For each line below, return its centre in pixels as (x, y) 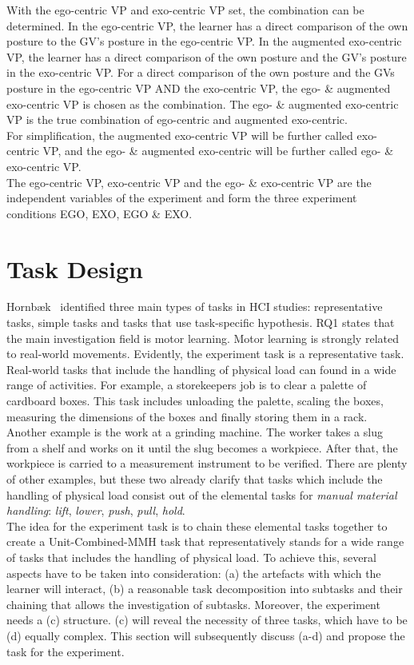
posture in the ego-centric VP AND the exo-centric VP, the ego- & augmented (199, 88)
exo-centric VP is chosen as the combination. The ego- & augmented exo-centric (203, 104)
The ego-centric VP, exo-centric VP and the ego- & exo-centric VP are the (189, 182)
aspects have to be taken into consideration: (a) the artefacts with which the (194, 573)
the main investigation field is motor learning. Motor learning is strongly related (203, 338)
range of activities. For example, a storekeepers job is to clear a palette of (187, 385)
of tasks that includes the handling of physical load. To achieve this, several (191, 557)
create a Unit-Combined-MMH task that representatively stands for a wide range (205, 542)
